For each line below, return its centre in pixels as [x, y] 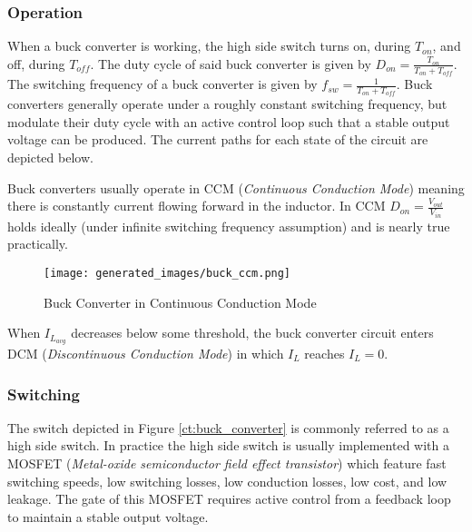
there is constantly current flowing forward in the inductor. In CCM [197, 206]
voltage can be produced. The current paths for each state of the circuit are [218, 139]
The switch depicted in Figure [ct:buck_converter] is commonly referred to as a [228, 427]
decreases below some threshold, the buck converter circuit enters [252, 333]
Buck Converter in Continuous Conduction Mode [180, 302]
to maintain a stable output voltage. [108, 516]
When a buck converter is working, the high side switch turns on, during [209, 46]
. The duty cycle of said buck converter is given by [231, 63]
